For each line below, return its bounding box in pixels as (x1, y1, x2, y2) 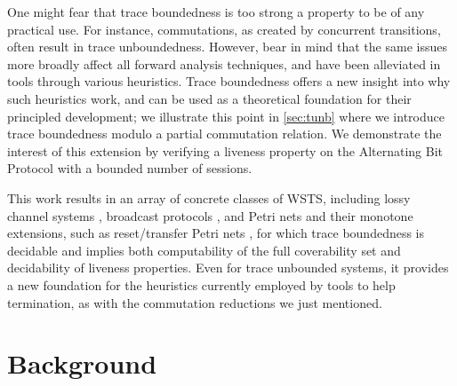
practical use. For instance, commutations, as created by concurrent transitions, (7, 20, 441, 38)
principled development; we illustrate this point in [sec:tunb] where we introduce (7, 106, 445, 125)
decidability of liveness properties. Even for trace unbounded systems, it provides (7, 258, 449, 277)
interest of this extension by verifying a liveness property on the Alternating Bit (7, 141, 444, 160)
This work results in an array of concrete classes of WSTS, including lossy (7, 188, 411, 207)
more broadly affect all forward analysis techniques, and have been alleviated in (7, 54, 441, 73)
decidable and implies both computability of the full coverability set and (7, 240, 401, 259)
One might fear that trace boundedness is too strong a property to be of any (7, 3, 425, 20)
